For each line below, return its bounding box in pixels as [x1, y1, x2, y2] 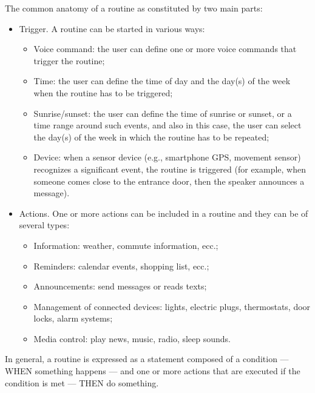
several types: [19, 219, 70, 231]
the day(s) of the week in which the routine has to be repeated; [33, 130, 269, 143]
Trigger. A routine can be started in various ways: [19, 22, 205, 35]
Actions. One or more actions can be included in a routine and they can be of [19, 206, 308, 219]
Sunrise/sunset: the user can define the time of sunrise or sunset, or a [33, 107, 292, 119]
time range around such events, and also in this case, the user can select [33, 119, 302, 131]
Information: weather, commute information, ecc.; [33, 239, 218, 251]
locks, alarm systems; [33, 312, 113, 325]
